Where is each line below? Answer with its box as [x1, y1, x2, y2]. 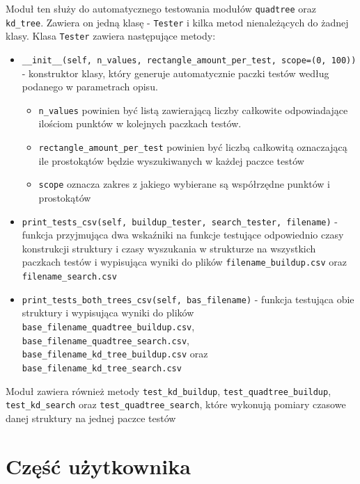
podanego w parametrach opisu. [22, 79, 158, 94]
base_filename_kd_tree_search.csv [22, 363, 182, 373]
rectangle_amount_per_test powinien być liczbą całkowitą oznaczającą [38, 140, 347, 154]
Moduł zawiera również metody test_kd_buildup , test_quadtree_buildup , [6, 383, 331, 398]
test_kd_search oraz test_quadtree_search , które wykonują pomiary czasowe [6, 397, 346, 412]
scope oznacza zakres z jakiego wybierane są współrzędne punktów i [38, 177, 331, 191]
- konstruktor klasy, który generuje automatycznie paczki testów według [22, 65, 329, 80]
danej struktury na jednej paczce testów [6, 410, 176, 425]
